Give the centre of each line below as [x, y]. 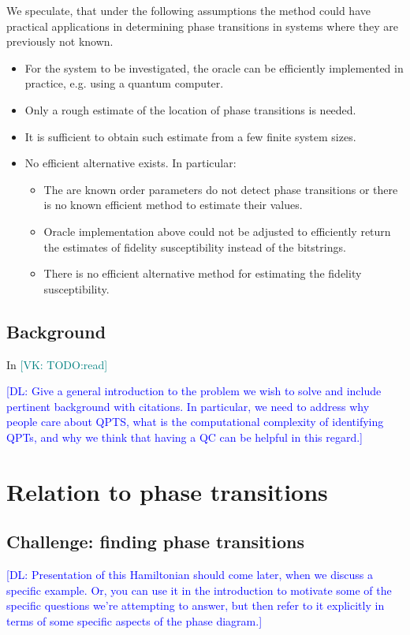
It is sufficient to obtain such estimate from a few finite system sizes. [190, 136]
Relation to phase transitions [167, 491]
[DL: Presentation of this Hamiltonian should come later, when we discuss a [190, 575]
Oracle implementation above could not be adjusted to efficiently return [217, 231]
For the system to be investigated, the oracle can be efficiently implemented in [214, 67]
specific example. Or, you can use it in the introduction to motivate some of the [199, 590]
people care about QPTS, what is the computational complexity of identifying [195, 422]
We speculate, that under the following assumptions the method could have [188, 10]
